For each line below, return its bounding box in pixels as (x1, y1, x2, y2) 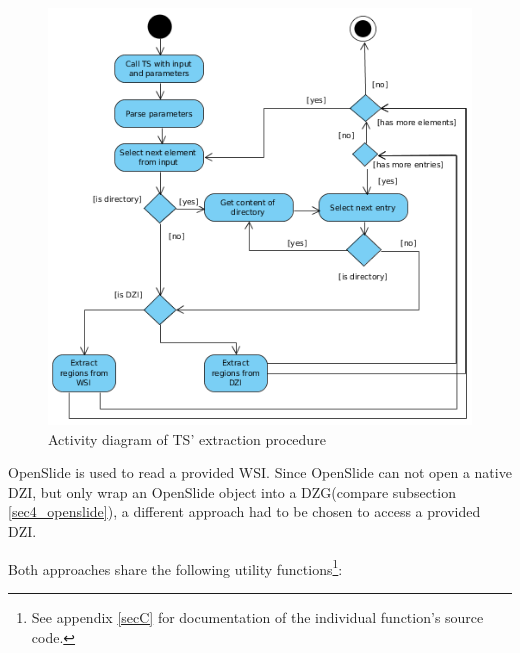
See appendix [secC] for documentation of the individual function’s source (31, 606, 484, 627)
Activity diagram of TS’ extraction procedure (48, 428, 326, 449)
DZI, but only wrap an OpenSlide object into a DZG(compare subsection (8, 481, 456, 502)
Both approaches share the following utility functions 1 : (8, 555, 343, 579)
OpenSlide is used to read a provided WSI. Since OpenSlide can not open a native (8, 462, 512, 483)
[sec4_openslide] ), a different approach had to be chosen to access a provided (8, 501, 481, 522)
